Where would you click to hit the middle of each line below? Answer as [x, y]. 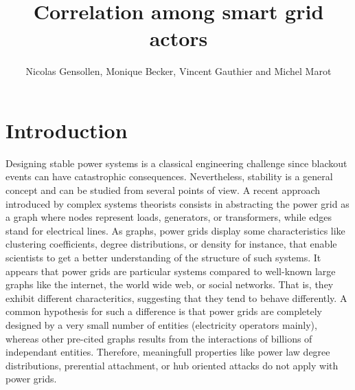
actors [179, 38]
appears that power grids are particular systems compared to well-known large [171, 271]
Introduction [67, 130]
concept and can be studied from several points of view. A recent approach [163, 190]
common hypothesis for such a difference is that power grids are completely [164, 311]
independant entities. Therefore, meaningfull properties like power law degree [168, 352]
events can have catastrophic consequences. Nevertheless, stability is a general [169, 176]
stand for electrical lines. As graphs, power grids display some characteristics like [175, 230]
